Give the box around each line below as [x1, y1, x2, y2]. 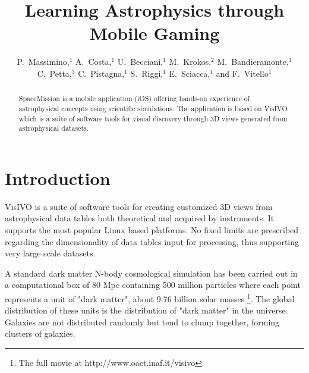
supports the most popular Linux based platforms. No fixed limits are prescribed [5, 224, 299, 236]
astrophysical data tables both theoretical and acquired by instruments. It [5, 212, 275, 224]
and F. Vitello [216, 67, 269, 79]
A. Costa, [75, 55, 112, 68]
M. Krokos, [169, 55, 212, 68]
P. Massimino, [17, 55, 70, 68]
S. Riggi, [130, 67, 163, 79]
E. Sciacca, [169, 67, 210, 79]
